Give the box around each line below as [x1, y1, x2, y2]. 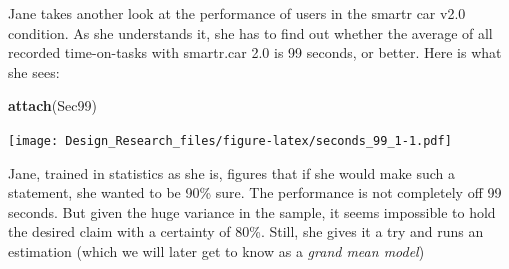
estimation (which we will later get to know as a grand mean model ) [8, 241, 425, 261]
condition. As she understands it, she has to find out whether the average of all [8, 22, 493, 43]
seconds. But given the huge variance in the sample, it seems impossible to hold [8, 201, 496, 222]
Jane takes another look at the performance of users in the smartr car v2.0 [8, 3, 466, 23]
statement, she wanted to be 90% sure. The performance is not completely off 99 [8, 182, 502, 203]
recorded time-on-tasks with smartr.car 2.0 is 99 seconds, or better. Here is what [8, 42, 502, 63]
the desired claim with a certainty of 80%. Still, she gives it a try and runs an [8, 221, 484, 242]
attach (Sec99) [8, 95, 97, 116]
